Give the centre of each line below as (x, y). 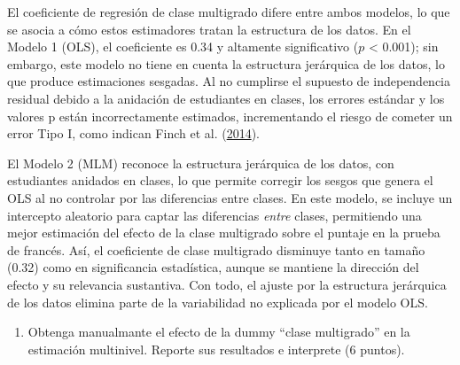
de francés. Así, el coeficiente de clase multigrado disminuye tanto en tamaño (216, 249)
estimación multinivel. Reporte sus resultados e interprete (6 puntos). (216, 349)
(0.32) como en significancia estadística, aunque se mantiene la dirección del (213, 267)
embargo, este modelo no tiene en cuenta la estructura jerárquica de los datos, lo (226, 63)
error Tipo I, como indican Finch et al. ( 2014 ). (133, 133)
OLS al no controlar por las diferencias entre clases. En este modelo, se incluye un (230, 197)
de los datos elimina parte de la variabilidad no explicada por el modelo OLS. (218, 302)
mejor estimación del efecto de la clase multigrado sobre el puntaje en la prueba (224, 233)
